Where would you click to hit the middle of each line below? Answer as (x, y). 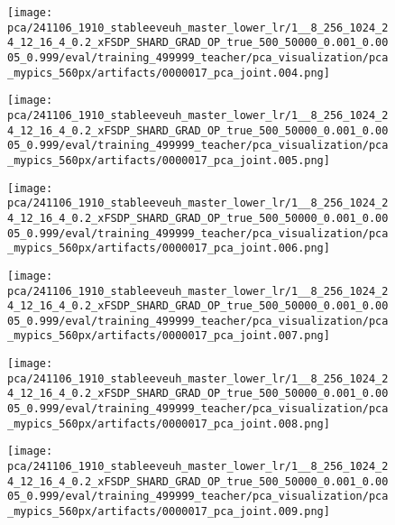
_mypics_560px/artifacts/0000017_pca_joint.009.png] (169, 512)
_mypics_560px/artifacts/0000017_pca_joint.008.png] (169, 424)
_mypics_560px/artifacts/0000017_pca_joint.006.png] (169, 249)
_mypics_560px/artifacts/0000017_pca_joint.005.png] (169, 160)
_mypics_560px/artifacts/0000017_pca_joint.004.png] (169, 73)
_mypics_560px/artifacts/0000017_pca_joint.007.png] (169, 336)
